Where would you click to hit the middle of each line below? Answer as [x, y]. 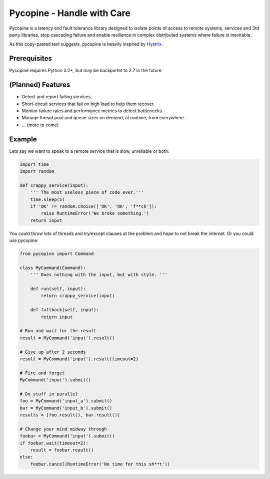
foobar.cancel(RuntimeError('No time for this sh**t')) [100, 464]
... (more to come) [40, 125]
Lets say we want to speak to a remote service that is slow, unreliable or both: [89, 151]
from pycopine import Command [57, 254]
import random [37, 171]
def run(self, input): [58, 289]
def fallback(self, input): [65, 310]
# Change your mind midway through [63, 429]
